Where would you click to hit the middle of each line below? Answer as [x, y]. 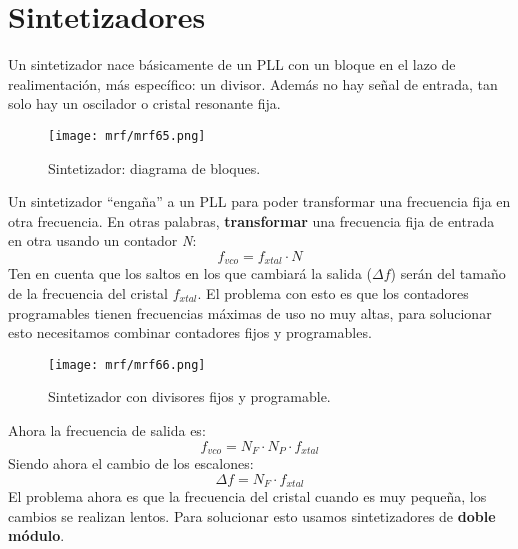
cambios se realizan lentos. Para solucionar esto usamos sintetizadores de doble [252, 515]
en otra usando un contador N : [102, 240]
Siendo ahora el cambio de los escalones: [131, 463]
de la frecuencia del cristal [88, 292]
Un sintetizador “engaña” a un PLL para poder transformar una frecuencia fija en [259, 201]
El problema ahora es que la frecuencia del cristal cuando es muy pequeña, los [247, 496]
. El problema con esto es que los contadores [333, 292]
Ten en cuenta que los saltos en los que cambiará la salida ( [190, 273]
